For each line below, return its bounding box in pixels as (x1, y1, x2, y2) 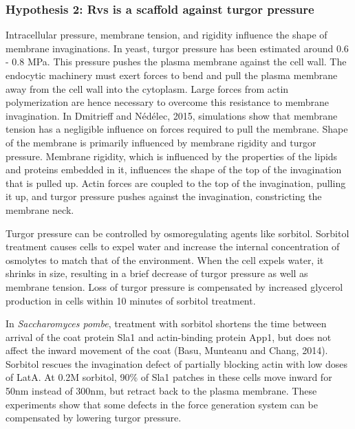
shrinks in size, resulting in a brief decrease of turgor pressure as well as (6, 266, 308, 280)
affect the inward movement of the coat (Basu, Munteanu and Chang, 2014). (6, 343, 328, 357)
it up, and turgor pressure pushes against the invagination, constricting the (6, 189, 322, 203)
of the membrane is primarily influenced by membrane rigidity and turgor (6, 135, 316, 149)
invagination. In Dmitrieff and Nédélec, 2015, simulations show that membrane (6, 108, 338, 122)
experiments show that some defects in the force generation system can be (6, 397, 318, 411)
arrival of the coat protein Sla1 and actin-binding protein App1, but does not (6, 329, 332, 344)
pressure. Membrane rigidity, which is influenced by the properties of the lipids (6, 148, 338, 163)
